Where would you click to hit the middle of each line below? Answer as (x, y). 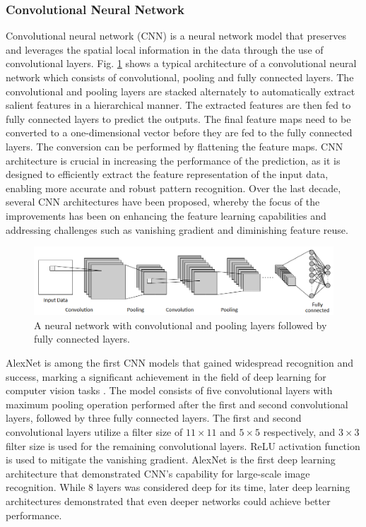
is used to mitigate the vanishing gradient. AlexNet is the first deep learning (171, 460)
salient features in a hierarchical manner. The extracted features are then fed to (178, 105)
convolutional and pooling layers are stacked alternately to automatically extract (181, 91)
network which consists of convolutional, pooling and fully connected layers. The (180, 77)
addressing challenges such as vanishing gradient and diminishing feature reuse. (177, 229)
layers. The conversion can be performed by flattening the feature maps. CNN (175, 146)
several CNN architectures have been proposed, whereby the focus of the (163, 202)
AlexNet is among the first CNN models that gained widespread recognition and (179, 362)
